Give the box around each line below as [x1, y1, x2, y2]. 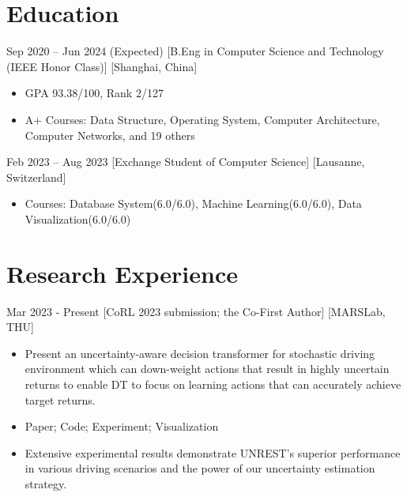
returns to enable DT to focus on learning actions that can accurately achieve [24, 375, 401, 392]
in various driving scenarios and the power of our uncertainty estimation [24, 460, 375, 476]
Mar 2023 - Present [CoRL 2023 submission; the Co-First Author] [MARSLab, [6, 303, 386, 319]
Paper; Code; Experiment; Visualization [24, 418, 219, 435]
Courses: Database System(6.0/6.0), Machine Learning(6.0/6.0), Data [24, 195, 362, 212]
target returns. [24, 391, 96, 408]
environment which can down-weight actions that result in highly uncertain [24, 360, 390, 377]
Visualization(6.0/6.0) [24, 210, 131, 227]
